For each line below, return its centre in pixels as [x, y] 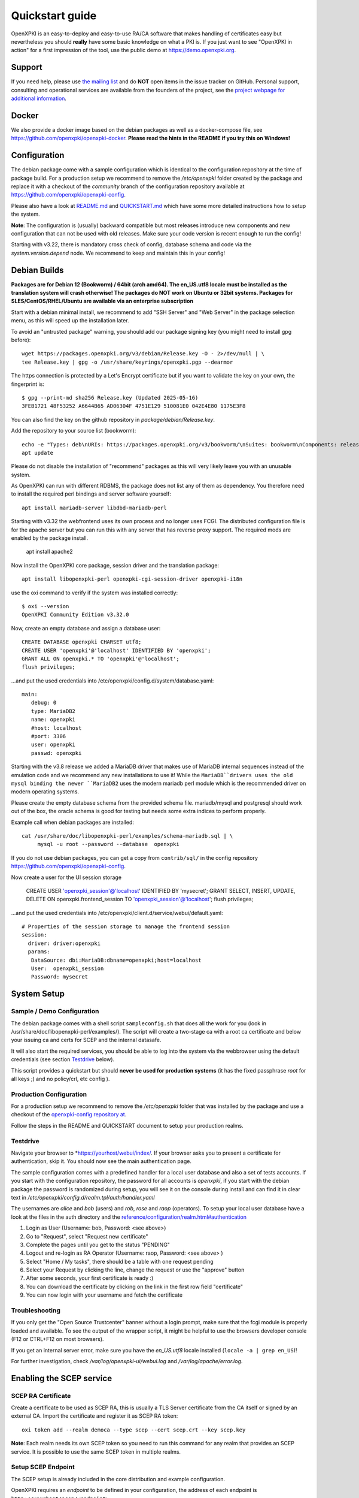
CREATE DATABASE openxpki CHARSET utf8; [82, 642]
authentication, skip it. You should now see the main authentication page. [101, 1161]
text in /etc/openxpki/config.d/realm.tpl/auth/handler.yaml [83, 1197]
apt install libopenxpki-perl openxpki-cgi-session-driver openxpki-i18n [132, 579]
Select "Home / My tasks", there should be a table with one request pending [120, 1261]
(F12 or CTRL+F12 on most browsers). [57, 1339]
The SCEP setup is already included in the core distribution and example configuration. [118, 1479]
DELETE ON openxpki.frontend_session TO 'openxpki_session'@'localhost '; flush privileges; [140, 899]
